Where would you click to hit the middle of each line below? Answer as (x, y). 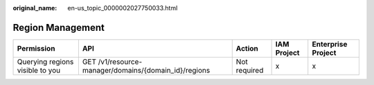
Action (247, 48)
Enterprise (330, 44)
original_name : (35, 8)
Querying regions (45, 62)
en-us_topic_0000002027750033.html (123, 8)
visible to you (39, 70)
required (250, 70)
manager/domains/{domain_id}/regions (146, 70)
